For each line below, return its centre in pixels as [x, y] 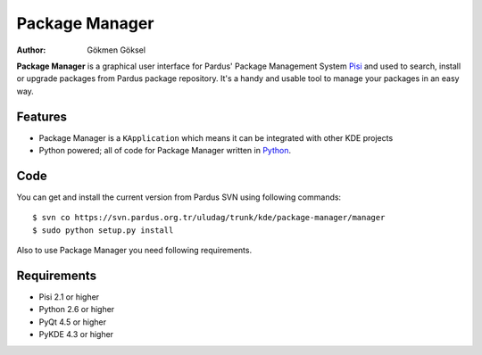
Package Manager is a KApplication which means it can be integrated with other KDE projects [216, 137]
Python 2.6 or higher [77, 310]
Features [42, 116]
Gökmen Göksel [116, 50]
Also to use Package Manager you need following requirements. [134, 251]
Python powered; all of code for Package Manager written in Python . [165, 151]
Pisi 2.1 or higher [69, 297]
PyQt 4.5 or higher [73, 322]
